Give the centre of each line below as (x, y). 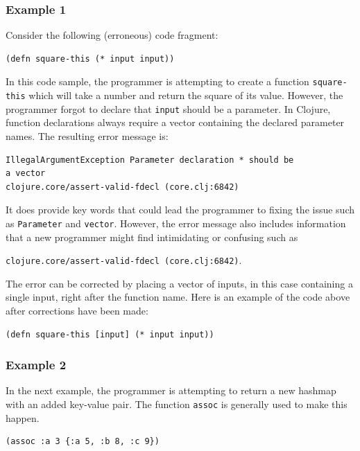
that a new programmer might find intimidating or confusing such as (152, 237)
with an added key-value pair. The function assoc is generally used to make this (177, 404)
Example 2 (36, 365)
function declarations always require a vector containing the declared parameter (175, 122)
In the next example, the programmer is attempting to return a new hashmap (171, 390)
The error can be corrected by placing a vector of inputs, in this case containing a (179, 283)
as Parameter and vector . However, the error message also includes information (176, 223)
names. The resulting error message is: (87, 135)
